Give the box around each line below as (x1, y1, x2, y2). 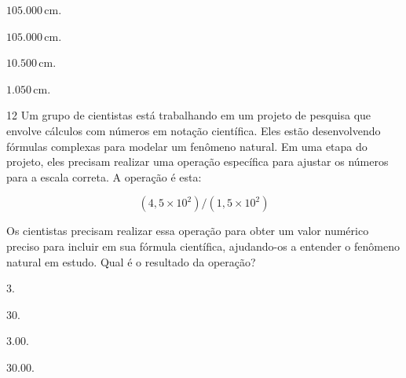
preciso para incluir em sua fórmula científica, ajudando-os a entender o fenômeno (6, 237, 400, 254)
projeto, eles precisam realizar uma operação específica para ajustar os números (6, 153, 389, 170)
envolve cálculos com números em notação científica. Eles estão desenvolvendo (6, 122, 381, 138)
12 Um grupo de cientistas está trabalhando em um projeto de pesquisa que (6, 107, 371, 123)
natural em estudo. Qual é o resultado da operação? (6, 253, 256, 270)
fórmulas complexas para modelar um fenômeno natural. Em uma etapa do (6, 138, 368, 154)
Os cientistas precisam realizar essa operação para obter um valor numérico (6, 222, 369, 239)
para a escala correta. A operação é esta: (6, 168, 202, 185)
